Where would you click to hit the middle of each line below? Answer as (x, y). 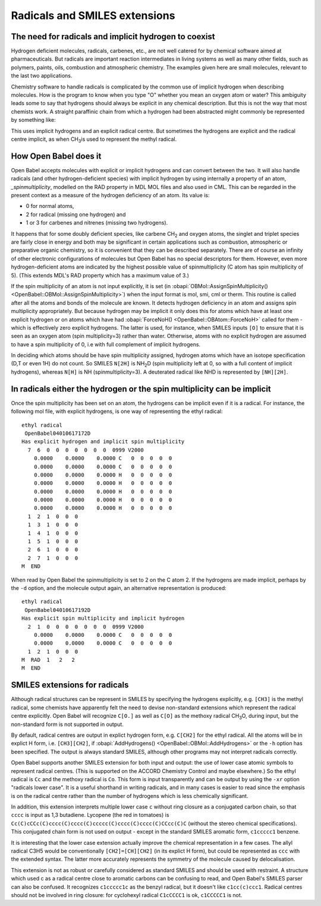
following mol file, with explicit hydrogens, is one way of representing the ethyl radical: (117, 411)
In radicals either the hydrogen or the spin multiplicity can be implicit (141, 389)
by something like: (33, 120)
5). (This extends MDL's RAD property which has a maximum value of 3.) (100, 275)
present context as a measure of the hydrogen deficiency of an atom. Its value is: (110, 195)
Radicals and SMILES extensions (93, 15)
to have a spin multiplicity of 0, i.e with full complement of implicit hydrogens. (106, 344)
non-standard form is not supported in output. (67, 724)
